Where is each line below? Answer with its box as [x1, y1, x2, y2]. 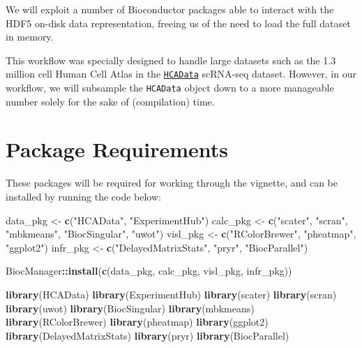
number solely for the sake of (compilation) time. [6, 94, 215, 108]
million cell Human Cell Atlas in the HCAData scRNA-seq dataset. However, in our [6, 66, 356, 81]
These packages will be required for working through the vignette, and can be [6, 175, 338, 190]
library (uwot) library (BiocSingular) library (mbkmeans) [6, 300, 255, 315]
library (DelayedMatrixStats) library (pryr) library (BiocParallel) [6, 328, 289, 342]
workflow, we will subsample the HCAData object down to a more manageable [6, 80, 334, 95]
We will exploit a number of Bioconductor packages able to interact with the [6, 2, 334, 16]
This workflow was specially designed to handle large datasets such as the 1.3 [6, 52, 336, 67]
